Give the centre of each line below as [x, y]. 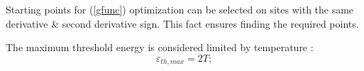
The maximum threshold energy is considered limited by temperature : [160, 47]
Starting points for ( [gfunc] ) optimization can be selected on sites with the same [180, 9]
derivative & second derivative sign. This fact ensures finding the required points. [182, 23]
